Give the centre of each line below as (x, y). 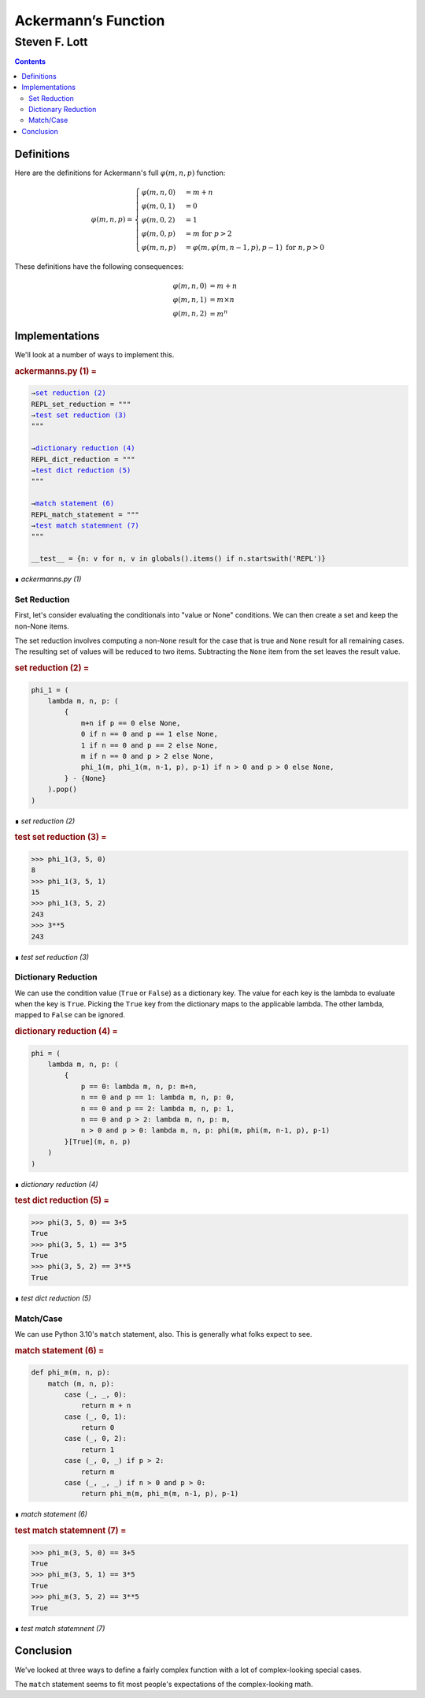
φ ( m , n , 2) (190, 314)
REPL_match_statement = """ (85, 514)
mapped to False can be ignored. (70, 1015)
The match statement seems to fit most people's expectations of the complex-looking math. (164, 1684)
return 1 (98, 1450)
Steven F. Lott (51, 42)
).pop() (63, 789)
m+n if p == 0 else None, (131, 723)
